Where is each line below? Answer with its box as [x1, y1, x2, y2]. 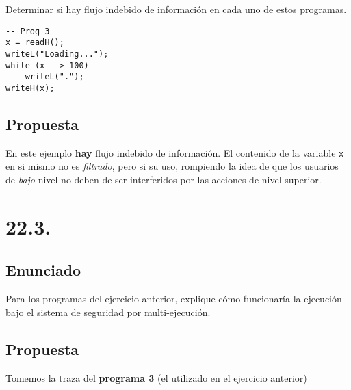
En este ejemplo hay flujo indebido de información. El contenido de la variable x [5, 145, 344, 159]
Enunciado [5, 259, 81, 281]
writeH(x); [5, 83, 55, 93]
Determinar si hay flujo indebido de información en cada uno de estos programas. [5, 2, 347, 16]
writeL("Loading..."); [5, 49, 109, 59]
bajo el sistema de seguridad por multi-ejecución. [5, 304, 211, 319]
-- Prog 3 [5, 26, 50, 36]
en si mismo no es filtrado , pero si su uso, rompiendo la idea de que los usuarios [5, 159, 339, 173]
